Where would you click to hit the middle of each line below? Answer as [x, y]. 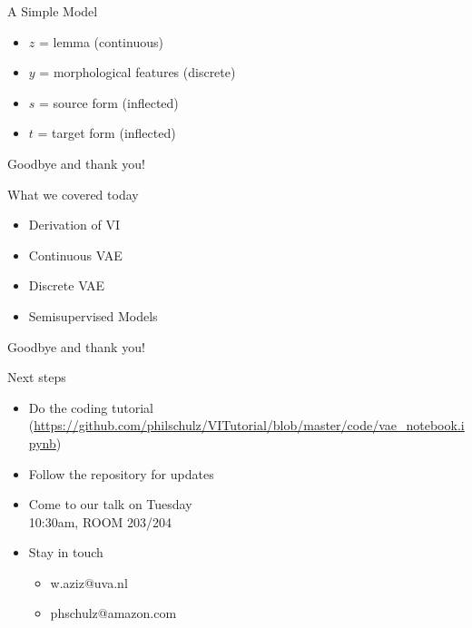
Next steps [37, 377]
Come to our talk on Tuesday [110, 504]
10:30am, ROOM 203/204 [100, 521]
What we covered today [73, 194]
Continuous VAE [75, 255]
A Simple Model [53, 11]
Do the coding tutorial [91, 407]
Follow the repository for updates [121, 473]
